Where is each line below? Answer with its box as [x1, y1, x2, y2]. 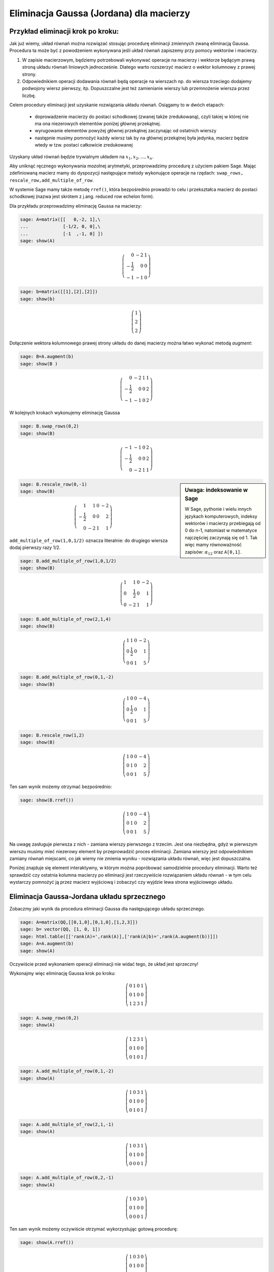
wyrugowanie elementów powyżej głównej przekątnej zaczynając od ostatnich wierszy [35, 128, 217, 134]
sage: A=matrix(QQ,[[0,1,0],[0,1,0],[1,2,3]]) [20, 919, 138, 926]
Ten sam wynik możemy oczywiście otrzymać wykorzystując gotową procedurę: [9, 1226, 178, 1232]
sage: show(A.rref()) [20, 1239, 74, 1246]
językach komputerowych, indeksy [185, 513, 258, 519]
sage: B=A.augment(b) [20, 354, 74, 360]
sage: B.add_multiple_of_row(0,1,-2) [20, 674, 114, 680]
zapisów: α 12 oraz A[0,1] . [185, 548, 242, 556]
